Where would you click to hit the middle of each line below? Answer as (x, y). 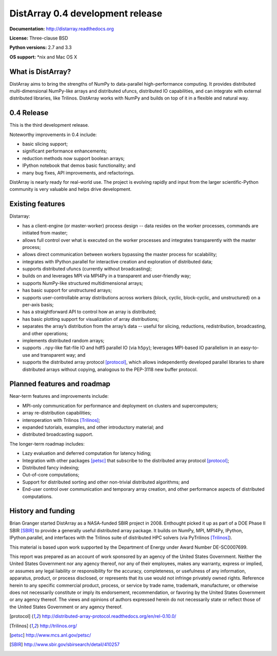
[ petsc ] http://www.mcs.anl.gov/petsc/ (50, 635)
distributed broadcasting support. (58, 434)
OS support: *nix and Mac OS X (43, 57)
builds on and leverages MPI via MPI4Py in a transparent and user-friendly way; (106, 276)
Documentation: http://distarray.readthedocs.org (62, 29)
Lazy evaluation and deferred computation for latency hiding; (87, 453)
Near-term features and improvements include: (59, 396)
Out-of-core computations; (51, 475)
